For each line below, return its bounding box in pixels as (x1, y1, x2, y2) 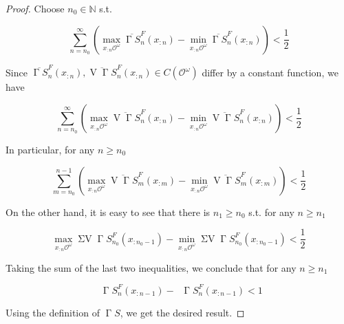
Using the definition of (6, 305, 100, 319)
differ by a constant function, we (202, 65, 338, 79)
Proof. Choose (6, 1, 65, 15)
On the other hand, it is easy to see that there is (6, 204, 211, 219)
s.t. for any (248, 204, 294, 219)
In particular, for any (6, 142, 95, 156)
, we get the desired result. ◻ (120, 305, 245, 319)
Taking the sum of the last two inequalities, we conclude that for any (6, 260, 297, 274)
